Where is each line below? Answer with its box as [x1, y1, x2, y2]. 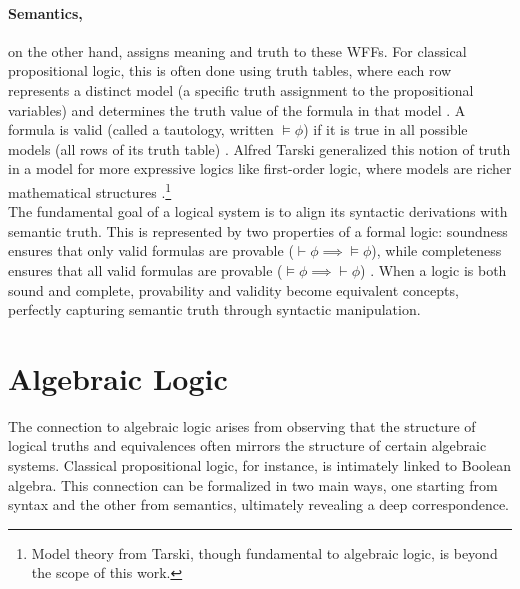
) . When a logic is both [360, 259, 507, 280]
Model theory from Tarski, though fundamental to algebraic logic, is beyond [31, 542, 498, 563]
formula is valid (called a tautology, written [8, 119, 274, 140]
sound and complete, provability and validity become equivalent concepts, [8, 279, 459, 300]
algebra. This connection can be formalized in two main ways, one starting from [8, 474, 498, 495]
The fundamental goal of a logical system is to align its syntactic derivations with [8, 201, 508, 222]
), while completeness [371, 240, 502, 261]
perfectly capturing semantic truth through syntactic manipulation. [8, 299, 421, 320]
